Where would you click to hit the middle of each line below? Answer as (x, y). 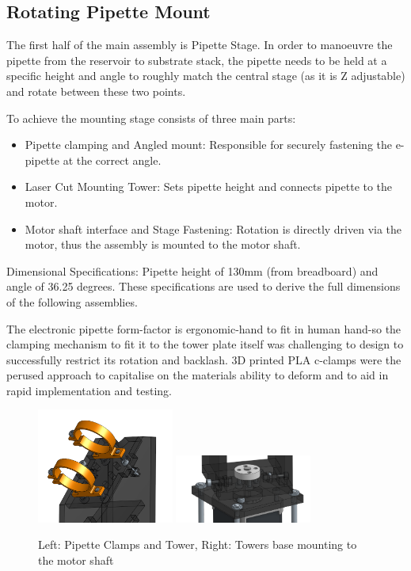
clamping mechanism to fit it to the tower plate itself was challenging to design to (205, 344)
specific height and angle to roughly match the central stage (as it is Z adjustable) (206, 76)
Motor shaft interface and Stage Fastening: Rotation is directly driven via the (213, 228)
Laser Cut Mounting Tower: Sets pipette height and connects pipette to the (209, 187)
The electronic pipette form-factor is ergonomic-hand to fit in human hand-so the (204, 328)
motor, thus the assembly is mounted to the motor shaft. (163, 244)
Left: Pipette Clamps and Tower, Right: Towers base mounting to (198, 544)
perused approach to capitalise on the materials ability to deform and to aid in (198, 375)
